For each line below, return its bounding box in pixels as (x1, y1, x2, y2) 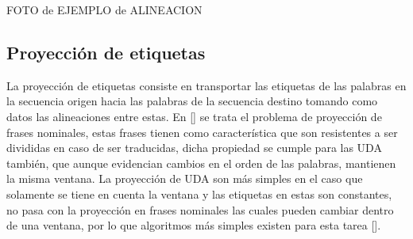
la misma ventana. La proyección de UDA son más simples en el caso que (6, 170, 363, 187)
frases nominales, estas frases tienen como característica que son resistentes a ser (6, 123, 398, 140)
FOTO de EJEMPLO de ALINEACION (6, 2, 203, 17)
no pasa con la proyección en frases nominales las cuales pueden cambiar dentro (6, 201, 394, 218)
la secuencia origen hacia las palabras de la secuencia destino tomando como (6, 93, 378, 109)
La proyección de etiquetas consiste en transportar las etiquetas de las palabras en (6, 77, 407, 93)
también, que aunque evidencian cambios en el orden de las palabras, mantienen (6, 154, 396, 171)
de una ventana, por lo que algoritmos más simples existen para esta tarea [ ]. (6, 217, 381, 233)
